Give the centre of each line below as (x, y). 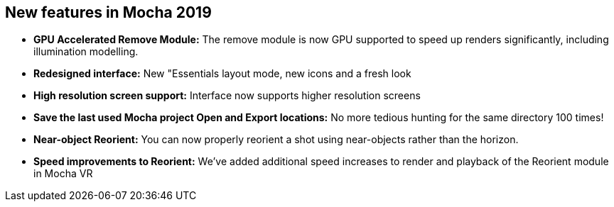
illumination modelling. (86, 52)
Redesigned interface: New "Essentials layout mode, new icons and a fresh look (222, 74)
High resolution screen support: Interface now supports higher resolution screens (227, 96)
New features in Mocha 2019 (108, 12)
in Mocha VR (63, 174)
